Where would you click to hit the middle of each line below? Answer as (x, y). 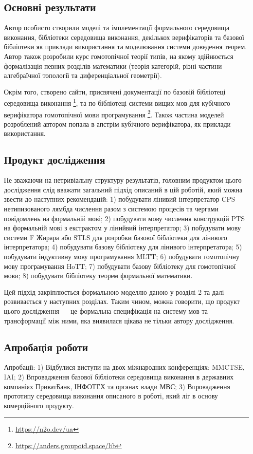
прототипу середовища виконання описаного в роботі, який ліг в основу (111, 396)
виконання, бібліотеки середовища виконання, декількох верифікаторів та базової (124, 37)
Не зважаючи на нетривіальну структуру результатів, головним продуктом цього (123, 180)
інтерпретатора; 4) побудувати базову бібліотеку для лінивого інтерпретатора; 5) (123, 247)
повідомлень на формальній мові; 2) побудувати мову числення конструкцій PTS (124, 218)
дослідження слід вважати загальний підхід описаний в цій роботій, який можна (123, 189)
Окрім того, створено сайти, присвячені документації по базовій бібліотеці (115, 91)
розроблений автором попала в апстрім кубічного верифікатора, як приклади (117, 123)
